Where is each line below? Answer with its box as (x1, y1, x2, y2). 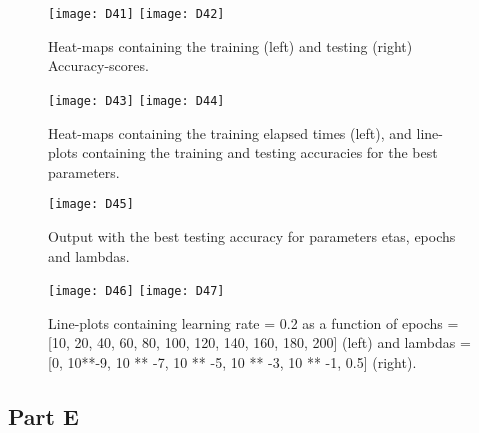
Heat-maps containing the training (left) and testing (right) (48, 35, 413, 56)
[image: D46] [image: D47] (48, 284, 225, 299)
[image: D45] (48, 197, 134, 212)
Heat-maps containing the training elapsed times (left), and (48, 122, 412, 143)
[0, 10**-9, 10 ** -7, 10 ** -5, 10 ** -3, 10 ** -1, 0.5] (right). (48, 351, 417, 372)
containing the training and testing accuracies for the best (82, 142, 438, 163)
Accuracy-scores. (48, 55, 149, 76)
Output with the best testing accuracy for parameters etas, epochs (48, 225, 456, 246)
